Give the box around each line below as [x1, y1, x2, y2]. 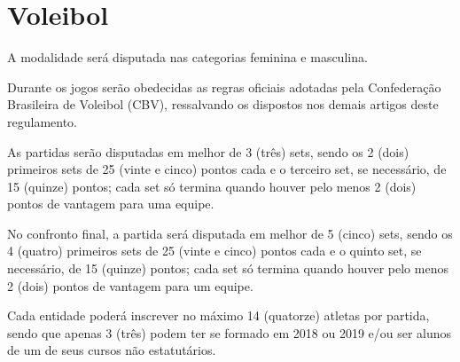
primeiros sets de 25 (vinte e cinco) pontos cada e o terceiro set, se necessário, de [7, 160, 447, 178]
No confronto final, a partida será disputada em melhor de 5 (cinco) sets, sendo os [7, 224, 453, 242]
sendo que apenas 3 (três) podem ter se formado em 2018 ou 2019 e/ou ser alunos [7, 323, 452, 342]
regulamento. [7, 112, 77, 130]
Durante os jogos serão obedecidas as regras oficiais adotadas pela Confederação [7, 77, 441, 96]
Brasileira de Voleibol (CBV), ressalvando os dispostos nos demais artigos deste [7, 95, 439, 114]
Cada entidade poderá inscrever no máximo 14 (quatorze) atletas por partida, [7, 306, 430, 325]
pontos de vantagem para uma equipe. [7, 194, 214, 213]
